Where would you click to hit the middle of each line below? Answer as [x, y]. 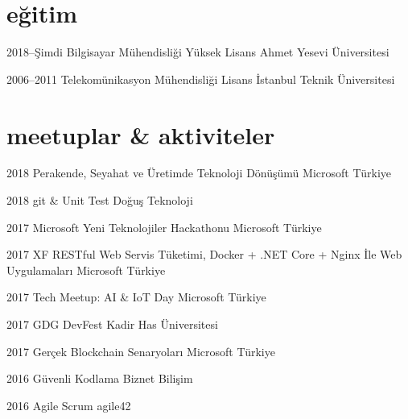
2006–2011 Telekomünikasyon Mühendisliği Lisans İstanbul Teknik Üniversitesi [201, 79]
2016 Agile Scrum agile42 [69, 405]
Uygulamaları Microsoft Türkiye [86, 270]
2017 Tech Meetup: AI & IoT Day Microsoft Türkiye [136, 297]
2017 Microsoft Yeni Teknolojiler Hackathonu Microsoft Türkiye [164, 227]
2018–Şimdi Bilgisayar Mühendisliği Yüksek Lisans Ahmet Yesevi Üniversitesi [198, 52]
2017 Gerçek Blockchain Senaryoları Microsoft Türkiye [141, 351]
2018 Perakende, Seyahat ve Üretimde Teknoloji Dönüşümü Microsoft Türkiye [199, 173]
